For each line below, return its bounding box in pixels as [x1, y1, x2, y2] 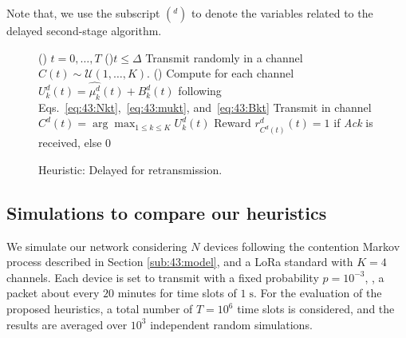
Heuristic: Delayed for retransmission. [38, 161, 223, 177]
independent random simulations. [150, 316, 313, 332]
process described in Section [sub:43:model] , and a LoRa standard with [6, 253, 353, 270]
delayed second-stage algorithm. [6, 22, 162, 38]
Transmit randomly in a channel [145, 49, 303, 66]
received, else [38, 134, 102, 151]
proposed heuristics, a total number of [6, 300, 193, 317]
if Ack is [333, 114, 373, 131]
